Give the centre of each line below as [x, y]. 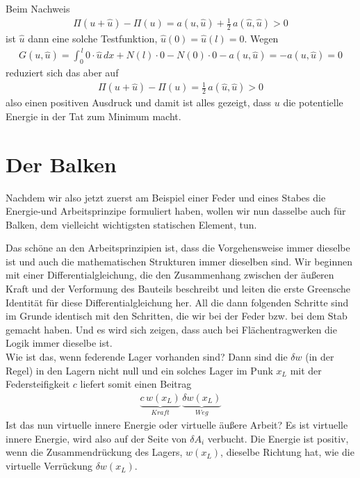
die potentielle [313, 102]
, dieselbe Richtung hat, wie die [287, 452]
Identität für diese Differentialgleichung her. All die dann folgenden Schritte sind [177, 302]
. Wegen [261, 39]
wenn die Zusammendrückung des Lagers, [94, 452]
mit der [306, 370]
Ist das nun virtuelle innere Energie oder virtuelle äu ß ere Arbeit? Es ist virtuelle [177, 425]
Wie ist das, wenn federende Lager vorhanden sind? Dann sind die [147, 357]
